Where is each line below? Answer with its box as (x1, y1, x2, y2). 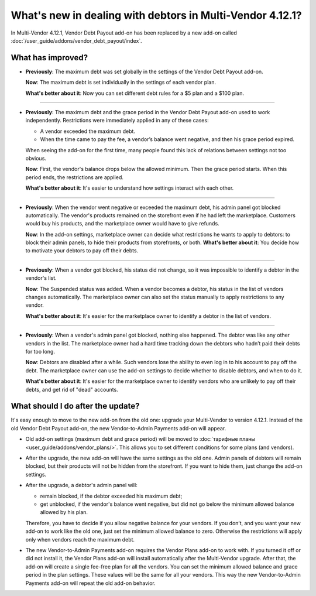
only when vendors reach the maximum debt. (25, 536, 135, 543)
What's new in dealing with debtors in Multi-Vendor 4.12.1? (11, 9, 302, 22)
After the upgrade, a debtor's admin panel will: (25, 482, 138, 489)
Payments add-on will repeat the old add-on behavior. (25, 580, 156, 587)
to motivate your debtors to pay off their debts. (25, 247, 139, 254)
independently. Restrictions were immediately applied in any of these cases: (25, 117, 209, 124)
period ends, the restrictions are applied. (25, 173, 124, 181)
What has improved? (11, 53, 88, 63)
